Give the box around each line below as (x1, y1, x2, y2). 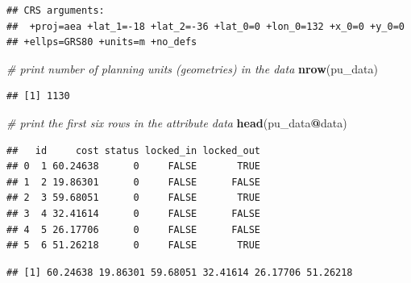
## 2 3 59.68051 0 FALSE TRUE (6, 192, 260, 204)
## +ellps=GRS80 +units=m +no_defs (6, 36, 197, 48)
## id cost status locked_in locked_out (6, 144, 260, 156)
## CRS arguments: (6, 5, 105, 16)
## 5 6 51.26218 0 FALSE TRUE (6, 239, 260, 252)
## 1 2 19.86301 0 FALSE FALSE (6, 176, 260, 188)
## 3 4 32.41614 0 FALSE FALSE (6, 207, 260, 219)
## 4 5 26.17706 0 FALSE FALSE (6, 223, 260, 235)
